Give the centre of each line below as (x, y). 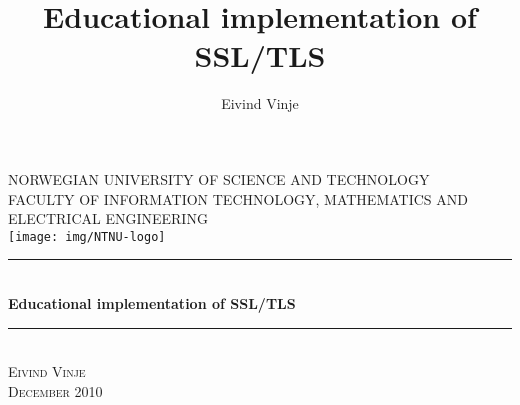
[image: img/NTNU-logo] (87, 236)
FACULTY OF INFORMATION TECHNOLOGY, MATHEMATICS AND (238, 198)
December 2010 (55, 390)
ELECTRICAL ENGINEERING (108, 218)
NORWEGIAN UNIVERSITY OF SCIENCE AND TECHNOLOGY (219, 178)
